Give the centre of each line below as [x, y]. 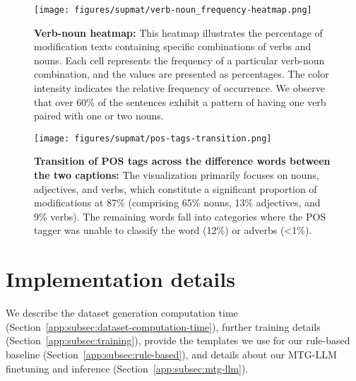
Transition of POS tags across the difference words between [182, 161]
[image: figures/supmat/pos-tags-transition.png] [153, 138]
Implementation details [120, 279]
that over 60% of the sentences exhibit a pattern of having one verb [180, 101]
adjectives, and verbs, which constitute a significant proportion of [176, 188]
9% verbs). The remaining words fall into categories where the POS [180, 216]
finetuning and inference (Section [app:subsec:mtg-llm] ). [127, 368]
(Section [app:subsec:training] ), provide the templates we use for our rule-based [178, 340]
